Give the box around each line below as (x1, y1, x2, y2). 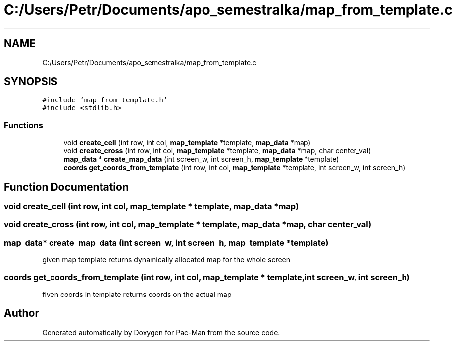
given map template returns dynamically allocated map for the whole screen (42, 255, 291, 264)
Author (4, 307, 39, 320)
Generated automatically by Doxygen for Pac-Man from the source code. (42, 328, 280, 337)
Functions (4, 120, 43, 130)
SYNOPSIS (4, 75, 58, 88)
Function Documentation (4, 180, 129, 193)
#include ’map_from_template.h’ (42, 96, 168, 104)
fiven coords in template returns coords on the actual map (42, 290, 232, 298)
